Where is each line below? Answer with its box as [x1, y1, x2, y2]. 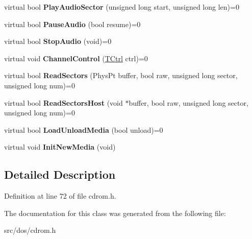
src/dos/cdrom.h [4, 225, 56, 235]
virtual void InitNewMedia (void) [4, 141, 116, 152]
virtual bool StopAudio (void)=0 [4, 36, 112, 46]
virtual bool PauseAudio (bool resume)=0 [4, 18, 141, 29]
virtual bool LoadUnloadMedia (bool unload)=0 [4, 124, 163, 135]
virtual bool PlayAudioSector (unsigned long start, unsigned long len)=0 [4, 2, 239, 12]
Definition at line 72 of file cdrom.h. [4, 190, 116, 201]
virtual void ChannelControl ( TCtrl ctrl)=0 [4, 53, 148, 63]
